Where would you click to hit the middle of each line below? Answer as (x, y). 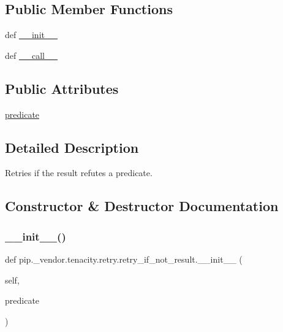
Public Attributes (62, 88)
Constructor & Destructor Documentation (142, 206)
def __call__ (31, 55)
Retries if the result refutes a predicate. (79, 173)
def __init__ (31, 35)
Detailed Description (72, 147)
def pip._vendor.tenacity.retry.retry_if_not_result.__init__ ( (124, 259)
